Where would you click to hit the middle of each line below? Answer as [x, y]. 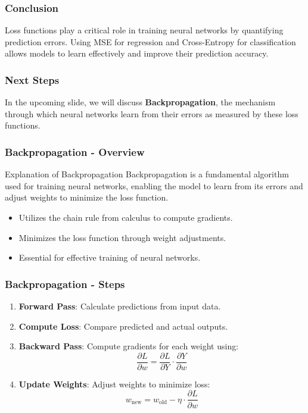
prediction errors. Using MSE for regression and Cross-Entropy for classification [150, 41]
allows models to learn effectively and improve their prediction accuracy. [137, 53]
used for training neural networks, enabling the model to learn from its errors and [154, 185]
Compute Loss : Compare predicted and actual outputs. [123, 326]
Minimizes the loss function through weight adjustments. [122, 237]
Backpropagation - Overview [75, 151]
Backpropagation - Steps [65, 284]
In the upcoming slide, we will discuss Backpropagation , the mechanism [140, 102]
